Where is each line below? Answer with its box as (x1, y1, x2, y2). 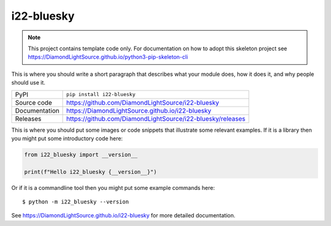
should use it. (11, 79, 46, 86)
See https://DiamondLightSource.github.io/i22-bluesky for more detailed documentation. (11, 212, 236, 219)
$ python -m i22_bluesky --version (22, 198, 129, 205)
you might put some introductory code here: (11, 135, 123, 142)
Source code (15, 98, 52, 107)
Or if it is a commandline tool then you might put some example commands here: (11, 184, 215, 191)
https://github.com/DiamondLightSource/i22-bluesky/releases (66, 114, 246, 122)
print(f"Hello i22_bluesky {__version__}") (24, 168, 158, 175)
